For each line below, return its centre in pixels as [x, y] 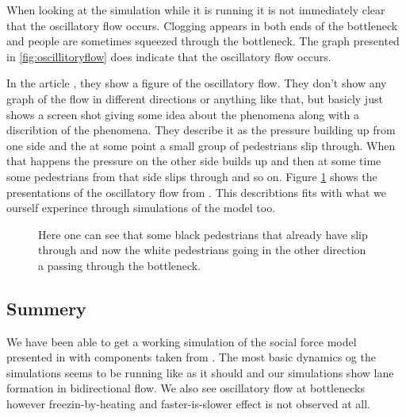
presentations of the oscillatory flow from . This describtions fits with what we [197, 192]
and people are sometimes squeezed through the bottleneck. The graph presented [203, 41]
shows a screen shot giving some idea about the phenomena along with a [183, 114]
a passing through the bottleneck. [120, 265]
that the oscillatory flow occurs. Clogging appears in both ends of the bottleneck [202, 25]
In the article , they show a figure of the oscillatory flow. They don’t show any [197, 83]
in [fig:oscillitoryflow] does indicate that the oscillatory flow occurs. [169, 56]
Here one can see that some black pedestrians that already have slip [203, 234]
